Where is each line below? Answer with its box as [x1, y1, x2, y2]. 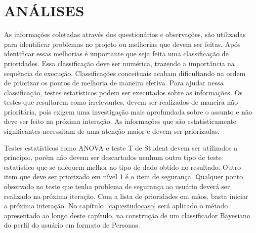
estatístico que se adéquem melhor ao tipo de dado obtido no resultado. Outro [4, 161, 241, 172]
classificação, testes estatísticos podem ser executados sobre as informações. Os [4, 87, 243, 97]
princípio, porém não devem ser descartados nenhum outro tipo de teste [4, 152, 222, 162]
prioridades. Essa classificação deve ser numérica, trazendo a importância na [4, 58, 235, 68]
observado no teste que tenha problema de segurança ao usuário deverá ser [4, 181, 230, 192]
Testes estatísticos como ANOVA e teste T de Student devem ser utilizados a [4, 142, 238, 153]
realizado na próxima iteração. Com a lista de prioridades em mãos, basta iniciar [4, 191, 249, 201]
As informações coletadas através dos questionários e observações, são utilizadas [4, 29, 246, 39]
